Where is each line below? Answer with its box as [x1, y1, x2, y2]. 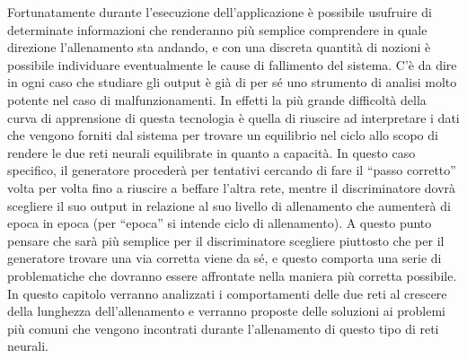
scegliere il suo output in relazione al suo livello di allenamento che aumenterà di [7, 196, 451, 214]
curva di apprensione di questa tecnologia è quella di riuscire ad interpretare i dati [7, 108, 460, 127]
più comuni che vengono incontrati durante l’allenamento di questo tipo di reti [7, 319, 439, 337]
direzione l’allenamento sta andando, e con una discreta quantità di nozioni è [7, 38, 431, 57]
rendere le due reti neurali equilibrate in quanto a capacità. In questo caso [7, 143, 416, 162]
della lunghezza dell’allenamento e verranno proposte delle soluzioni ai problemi [7, 301, 445, 320]
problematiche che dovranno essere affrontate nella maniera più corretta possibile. [7, 266, 457, 284]
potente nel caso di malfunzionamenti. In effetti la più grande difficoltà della [7, 90, 427, 109]
